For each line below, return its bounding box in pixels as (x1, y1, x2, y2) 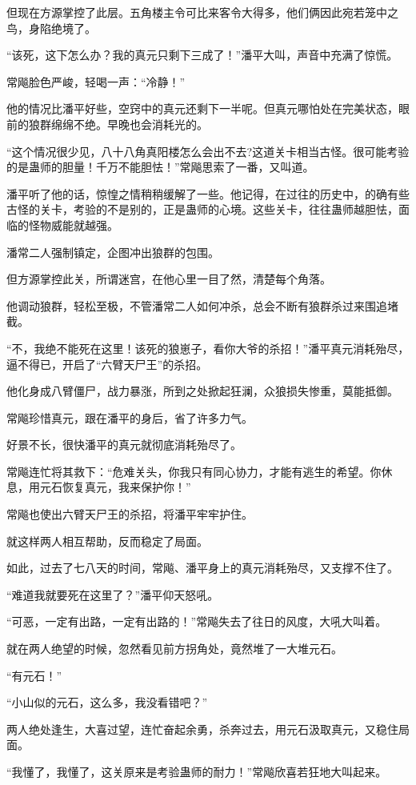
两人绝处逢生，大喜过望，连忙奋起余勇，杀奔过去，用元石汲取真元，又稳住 (6, 720, 398, 737)
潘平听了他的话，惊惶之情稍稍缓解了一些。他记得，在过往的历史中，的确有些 (6, 185, 410, 202)
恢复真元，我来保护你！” (62, 479, 191, 495)
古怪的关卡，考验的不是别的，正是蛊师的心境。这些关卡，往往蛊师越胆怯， (6, 201, 398, 218)
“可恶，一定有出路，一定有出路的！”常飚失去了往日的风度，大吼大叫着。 (6, 613, 387, 630)
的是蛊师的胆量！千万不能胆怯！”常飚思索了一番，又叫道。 (6, 158, 314, 175)
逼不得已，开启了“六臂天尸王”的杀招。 (6, 355, 208, 372)
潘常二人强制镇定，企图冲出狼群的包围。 (6, 243, 219, 260)
